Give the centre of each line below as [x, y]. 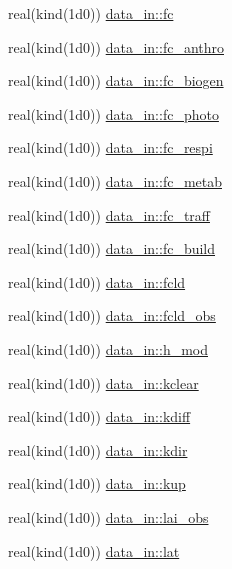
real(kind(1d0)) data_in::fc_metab [115, 180]
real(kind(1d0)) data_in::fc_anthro [116, 46]
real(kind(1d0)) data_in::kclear [103, 382]
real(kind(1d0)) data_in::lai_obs [108, 516]
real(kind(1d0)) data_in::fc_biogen [116, 80]
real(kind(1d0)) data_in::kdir [98, 449]
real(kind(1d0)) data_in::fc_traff [109, 214]
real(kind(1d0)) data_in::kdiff [99, 416]
